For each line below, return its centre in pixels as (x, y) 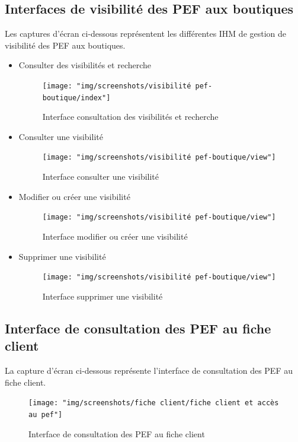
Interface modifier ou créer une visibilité (115, 236)
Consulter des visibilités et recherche (85, 65)
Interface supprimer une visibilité (102, 296)
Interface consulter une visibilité (101, 177)
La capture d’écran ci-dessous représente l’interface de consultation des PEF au (149, 371)
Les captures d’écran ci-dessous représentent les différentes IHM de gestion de (146, 34)
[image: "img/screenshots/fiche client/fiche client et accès (154, 403)
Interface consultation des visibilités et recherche (130, 117)
